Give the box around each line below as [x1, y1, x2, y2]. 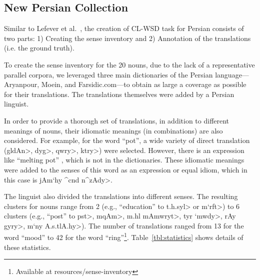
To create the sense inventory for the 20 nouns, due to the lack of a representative [4, 59, 255, 69]
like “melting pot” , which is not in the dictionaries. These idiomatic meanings [4, 154, 244, 165]
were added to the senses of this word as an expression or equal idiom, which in [4, 164, 247, 174]
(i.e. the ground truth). [4, 42, 74, 53]
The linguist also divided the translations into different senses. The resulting [4, 191, 238, 201]
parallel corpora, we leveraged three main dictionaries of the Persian [4, 69, 213, 79]
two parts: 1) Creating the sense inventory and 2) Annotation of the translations [4, 32, 251, 43]
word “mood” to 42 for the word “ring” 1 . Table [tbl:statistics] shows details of [4, 230, 243, 242]
